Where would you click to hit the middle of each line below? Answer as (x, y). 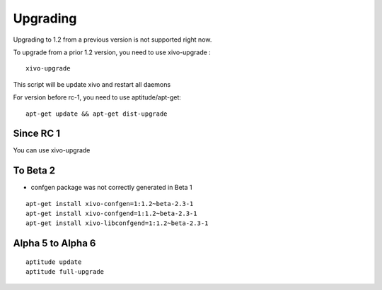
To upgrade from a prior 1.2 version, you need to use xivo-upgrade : (112, 52)
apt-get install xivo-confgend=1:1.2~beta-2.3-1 (111, 214)
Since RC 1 (36, 134)
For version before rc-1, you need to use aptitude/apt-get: (97, 97)
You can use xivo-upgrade (52, 150)
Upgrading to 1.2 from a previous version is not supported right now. (112, 40)
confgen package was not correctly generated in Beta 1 (111, 188)
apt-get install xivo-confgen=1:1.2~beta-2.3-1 (110, 204)
